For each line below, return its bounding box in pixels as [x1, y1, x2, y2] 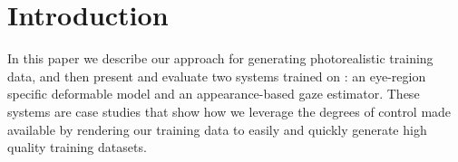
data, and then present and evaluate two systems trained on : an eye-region [7, 66, 426, 85]
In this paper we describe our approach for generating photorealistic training [7, 49, 434, 68]
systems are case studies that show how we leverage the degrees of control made [7, 101, 452, 120]
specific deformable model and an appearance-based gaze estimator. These [7, 84, 420, 103]
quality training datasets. [7, 138, 147, 157]
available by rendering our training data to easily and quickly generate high [7, 119, 427, 138]
